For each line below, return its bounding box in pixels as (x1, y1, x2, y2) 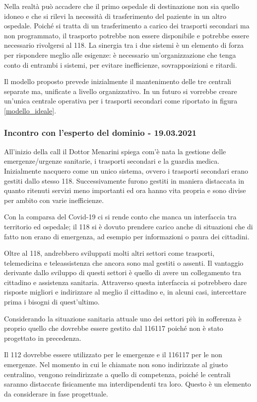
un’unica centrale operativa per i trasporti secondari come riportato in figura (4, 96, 238, 106)
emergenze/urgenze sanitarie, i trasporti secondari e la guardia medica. (4, 156, 220, 166)
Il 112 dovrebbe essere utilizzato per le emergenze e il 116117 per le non (4, 349, 222, 360)
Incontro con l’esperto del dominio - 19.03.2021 (4, 126, 197, 139)
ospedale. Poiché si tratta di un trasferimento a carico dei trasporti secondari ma (4, 20, 250, 31)
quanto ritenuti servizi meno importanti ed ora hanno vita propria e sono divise (4, 185, 246, 196)
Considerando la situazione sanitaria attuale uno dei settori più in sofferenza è (4, 313, 242, 323)
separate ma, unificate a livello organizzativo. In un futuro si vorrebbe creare (4, 86, 237, 96)
